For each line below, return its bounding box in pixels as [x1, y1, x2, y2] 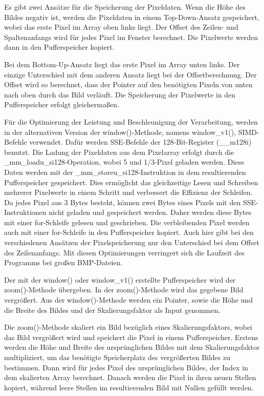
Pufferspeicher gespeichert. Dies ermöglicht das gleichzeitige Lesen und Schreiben [4, 176, 258, 187]
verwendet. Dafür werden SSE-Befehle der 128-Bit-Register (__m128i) [29, 136, 252, 147]
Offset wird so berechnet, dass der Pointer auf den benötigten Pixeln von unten [4, 79, 253, 90]
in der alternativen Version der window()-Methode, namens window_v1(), [4, 126, 236, 137]
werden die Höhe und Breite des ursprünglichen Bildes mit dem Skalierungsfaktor [4, 342, 260, 352]
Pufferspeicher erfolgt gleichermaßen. [4, 99, 119, 110]
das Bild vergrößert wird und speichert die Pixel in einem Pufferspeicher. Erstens [4, 331, 258, 342]
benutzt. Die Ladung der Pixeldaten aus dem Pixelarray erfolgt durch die [4, 146, 234, 157]
